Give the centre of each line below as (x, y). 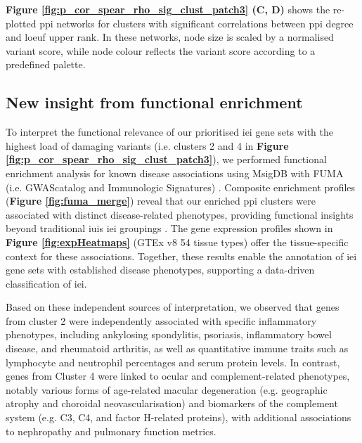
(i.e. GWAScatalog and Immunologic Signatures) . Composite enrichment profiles (181, 187)
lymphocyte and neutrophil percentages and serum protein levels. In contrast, (173, 362)
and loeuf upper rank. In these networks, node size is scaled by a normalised (170, 37)
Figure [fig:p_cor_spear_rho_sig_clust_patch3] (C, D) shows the (168, 9)
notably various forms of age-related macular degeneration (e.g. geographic (167, 389)
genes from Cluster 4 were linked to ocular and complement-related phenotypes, (178, 376)
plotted (21, 23)
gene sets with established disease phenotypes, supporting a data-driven (160, 270)
